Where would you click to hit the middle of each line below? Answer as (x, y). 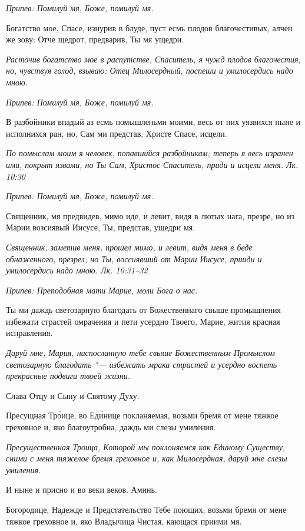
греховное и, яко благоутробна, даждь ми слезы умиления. (111, 427)
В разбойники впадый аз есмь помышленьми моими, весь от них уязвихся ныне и (153, 122)
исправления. (29, 333)
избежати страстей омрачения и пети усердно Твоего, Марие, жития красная (143, 321)
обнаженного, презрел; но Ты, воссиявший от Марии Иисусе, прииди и (134, 258)
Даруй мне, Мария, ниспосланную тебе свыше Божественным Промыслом (140, 353)
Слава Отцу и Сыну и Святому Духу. (73, 395)
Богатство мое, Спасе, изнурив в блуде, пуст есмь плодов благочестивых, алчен (149, 27)
